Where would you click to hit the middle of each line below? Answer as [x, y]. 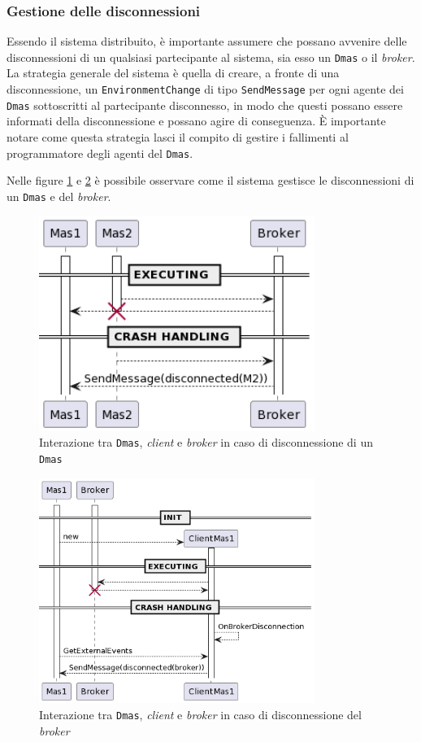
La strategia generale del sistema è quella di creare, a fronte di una [173, 73]
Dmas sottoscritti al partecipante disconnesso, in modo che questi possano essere [205, 105]
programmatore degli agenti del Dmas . [100, 153]
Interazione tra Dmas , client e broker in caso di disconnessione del [200, 714]
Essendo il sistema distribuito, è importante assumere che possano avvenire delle [207, 41]
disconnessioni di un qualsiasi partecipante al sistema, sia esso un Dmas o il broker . [211, 57]
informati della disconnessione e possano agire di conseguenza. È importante [196, 121]
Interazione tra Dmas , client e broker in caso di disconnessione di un [206, 442]
